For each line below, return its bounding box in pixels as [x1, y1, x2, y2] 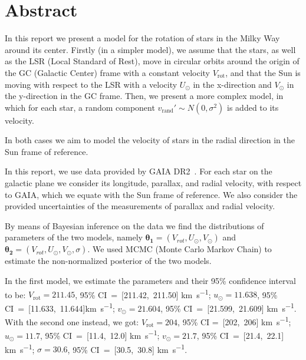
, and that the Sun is [225, 66, 301, 78]
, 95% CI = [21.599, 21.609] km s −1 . [160, 300, 297, 314]
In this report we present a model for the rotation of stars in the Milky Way [5, 32, 280, 44]
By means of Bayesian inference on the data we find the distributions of [5, 219, 264, 232]
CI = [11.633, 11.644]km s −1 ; [5, 300, 115, 314]
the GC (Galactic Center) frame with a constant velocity [5, 66, 210, 78]
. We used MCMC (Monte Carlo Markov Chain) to [87, 243, 272, 255]
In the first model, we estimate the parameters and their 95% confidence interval [5, 275, 296, 287]
